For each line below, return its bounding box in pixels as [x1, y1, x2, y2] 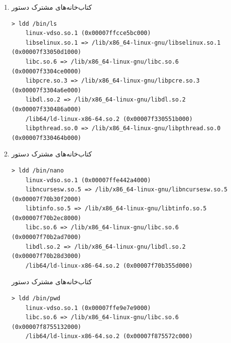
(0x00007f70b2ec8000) [11, 214, 81, 222]
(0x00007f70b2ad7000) [11, 234, 81, 241]
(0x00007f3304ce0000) [11, 68, 81, 75]
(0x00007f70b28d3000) [11, 253, 81, 260]
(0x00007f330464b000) [11, 134, 81, 141]
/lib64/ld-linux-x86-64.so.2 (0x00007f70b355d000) [25, 262, 193, 269]
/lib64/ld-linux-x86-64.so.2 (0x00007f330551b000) [25, 115, 193, 122]
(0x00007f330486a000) [11, 105, 81, 113]
